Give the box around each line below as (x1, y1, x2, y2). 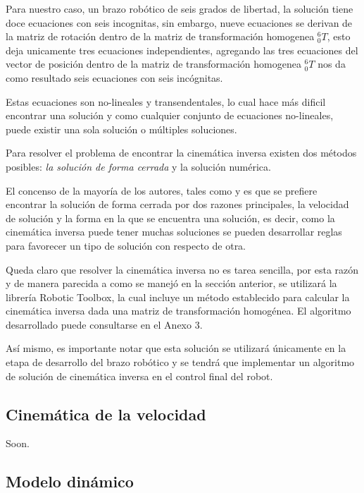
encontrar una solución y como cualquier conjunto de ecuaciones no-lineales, (6, 108, 334, 123)
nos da (318, 56, 346, 71)
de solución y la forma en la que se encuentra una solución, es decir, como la (6, 210, 335, 225)
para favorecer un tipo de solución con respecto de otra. (6, 238, 246, 252)
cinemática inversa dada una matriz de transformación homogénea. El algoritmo (6, 303, 351, 318)
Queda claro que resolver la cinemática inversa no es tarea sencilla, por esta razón (6, 262, 359, 276)
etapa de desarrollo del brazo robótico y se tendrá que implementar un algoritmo (6, 355, 355, 370)
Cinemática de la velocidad (6, 403, 206, 425)
